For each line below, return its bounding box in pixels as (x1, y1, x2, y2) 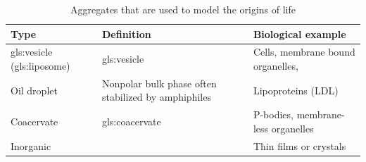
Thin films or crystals (253, 138, 346, 153)
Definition (101, 26, 151, 41)
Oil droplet (11, 82, 58, 97)
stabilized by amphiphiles (101, 89, 211, 104)
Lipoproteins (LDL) (253, 82, 339, 97)
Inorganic (11, 138, 51, 153)
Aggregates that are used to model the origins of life (70, 2, 296, 16)
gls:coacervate (101, 114, 161, 129)
